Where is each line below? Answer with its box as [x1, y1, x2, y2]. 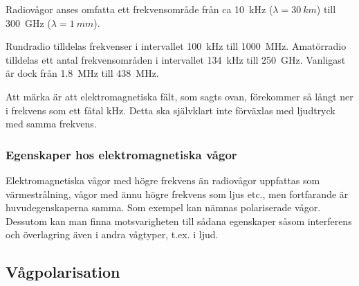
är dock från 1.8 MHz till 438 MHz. [6, 66, 159, 80]
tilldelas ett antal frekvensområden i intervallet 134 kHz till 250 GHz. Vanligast [6, 52, 346, 66]
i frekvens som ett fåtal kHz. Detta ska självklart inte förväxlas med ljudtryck [6, 102, 335, 117]
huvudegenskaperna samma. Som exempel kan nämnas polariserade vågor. [6, 200, 321, 215]
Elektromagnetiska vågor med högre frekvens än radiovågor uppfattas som [6, 172, 320, 187]
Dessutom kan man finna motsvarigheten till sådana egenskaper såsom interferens [6, 213, 352, 228]
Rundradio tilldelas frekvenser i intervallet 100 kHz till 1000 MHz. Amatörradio [6, 39, 347, 53]
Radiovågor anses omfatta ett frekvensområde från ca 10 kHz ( [6, 2, 273, 16]
